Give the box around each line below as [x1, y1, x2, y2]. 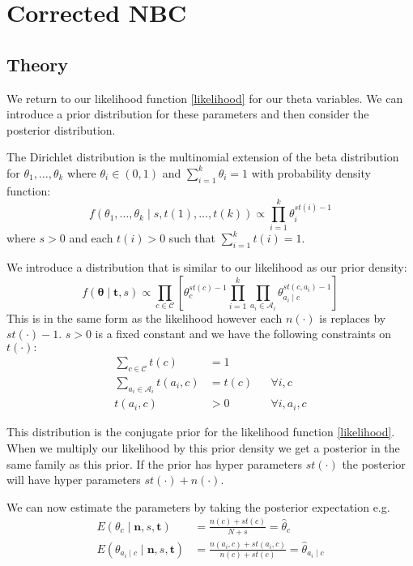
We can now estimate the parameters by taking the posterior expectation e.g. [6, 498, 390, 515]
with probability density [251, 164, 371, 181]
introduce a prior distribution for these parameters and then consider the [6, 105, 369, 122]
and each [69, 229, 113, 247]
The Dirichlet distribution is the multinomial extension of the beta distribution [6, 148, 399, 165]
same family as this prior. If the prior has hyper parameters [6, 455, 303, 472]
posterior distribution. [6, 121, 116, 138]
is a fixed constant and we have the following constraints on [95, 325, 392, 342]
